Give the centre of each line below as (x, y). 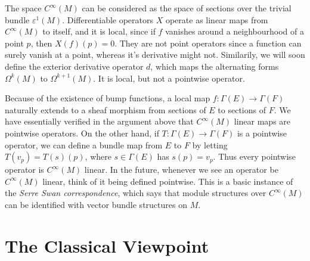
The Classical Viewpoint (107, 245)
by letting (210, 145)
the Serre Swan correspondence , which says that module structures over (136, 193)
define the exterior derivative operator (74, 66)
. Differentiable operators (108, 19)
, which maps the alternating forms (215, 66)
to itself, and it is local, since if (99, 31)
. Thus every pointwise (254, 156)
